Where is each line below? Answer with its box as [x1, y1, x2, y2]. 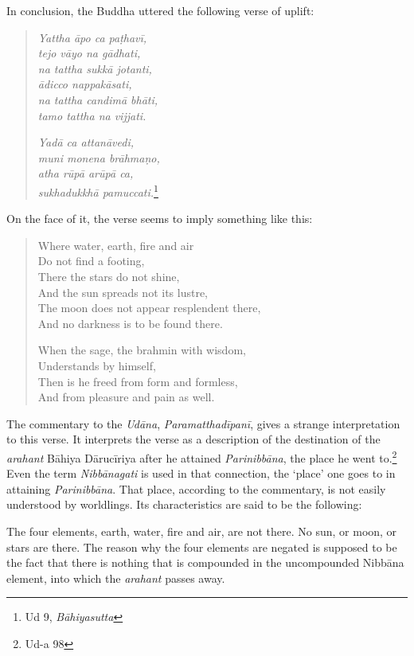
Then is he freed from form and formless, [37, 373, 238, 389]
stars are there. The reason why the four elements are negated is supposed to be [6, 538, 397, 555]
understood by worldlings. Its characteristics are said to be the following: [6, 496, 362, 513]
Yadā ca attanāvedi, [37, 134, 135, 150]
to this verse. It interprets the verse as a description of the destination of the [6, 431, 381, 447]
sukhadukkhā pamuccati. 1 [37, 181, 158, 200]
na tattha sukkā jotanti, [37, 60, 152, 76]
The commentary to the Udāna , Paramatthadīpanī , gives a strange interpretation [6, 415, 400, 431]
